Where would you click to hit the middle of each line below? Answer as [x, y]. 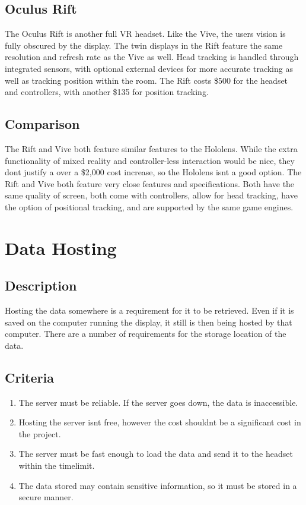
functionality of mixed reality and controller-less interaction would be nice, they [150, 160]
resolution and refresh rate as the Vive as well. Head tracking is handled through [152, 57]
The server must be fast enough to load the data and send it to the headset [156, 454]
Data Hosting [61, 247]
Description [41, 285]
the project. [40, 433]
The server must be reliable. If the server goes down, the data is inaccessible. [158, 402]
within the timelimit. [57, 465]
